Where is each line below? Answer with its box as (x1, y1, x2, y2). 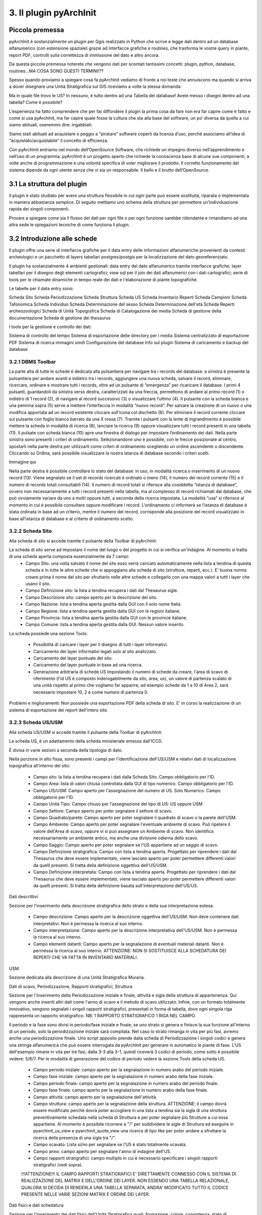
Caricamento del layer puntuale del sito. (33, 655, 113, 661)
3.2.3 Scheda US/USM (9, 719, 63, 726)
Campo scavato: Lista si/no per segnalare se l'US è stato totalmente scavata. (33, 1142, 187, 1147)
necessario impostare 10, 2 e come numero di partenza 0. (33, 689, 148, 695)
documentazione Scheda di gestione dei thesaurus (9, 315, 111, 321)
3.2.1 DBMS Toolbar (9, 358, 56, 365)
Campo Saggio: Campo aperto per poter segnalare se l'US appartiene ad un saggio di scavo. (33, 842, 219, 848)
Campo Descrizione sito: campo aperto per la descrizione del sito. (25, 594, 158, 600)
